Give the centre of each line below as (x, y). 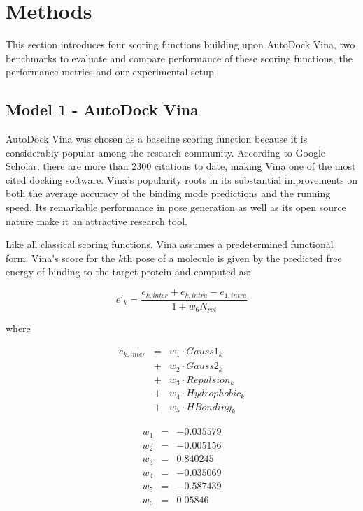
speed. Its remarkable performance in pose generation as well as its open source (176, 207)
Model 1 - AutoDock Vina (102, 109)
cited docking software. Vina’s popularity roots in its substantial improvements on (182, 179)
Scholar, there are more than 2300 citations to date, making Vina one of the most (181, 166)
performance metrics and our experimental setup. (111, 72)
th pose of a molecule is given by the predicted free (233, 258)
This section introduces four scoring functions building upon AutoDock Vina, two (180, 44)
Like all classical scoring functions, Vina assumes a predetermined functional (170, 244)
